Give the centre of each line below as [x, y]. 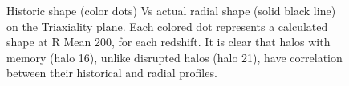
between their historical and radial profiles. [112, 73]
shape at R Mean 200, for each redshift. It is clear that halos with [168, 42]
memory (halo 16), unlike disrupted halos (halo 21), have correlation [174, 57]
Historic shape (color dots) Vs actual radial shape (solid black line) [171, 10]
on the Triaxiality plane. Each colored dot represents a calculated [167, 26]
